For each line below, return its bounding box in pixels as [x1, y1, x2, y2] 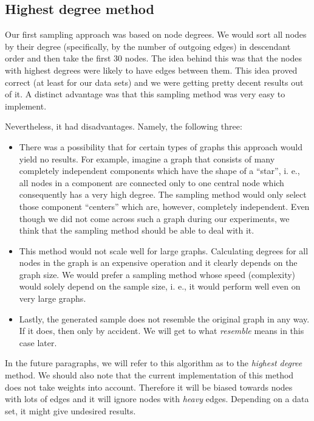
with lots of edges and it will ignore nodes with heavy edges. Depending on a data [5, 392, 309, 405]
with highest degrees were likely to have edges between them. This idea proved [5, 63, 298, 76]
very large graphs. [19, 292, 86, 305]
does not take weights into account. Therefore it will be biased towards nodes [5, 380, 293, 393]
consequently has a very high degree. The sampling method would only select [19, 188, 307, 201]
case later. [19, 336, 57, 349]
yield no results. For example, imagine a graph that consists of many [19, 152, 275, 165]
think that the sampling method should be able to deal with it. [19, 224, 254, 237]
